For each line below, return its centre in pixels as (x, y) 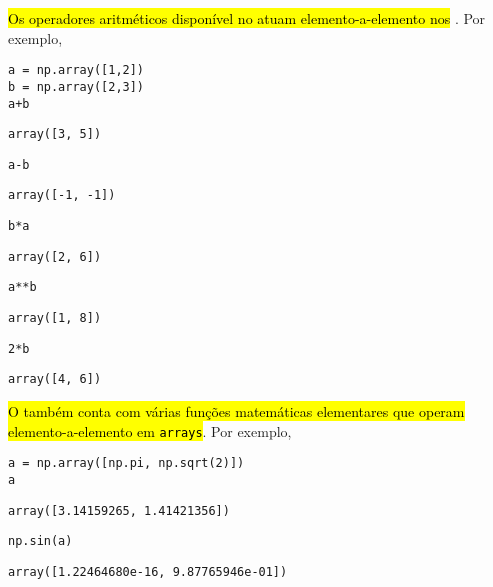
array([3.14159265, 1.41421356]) (119, 510)
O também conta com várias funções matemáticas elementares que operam (236, 411)
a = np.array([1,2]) (76, 70)
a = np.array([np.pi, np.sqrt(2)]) (126, 463)
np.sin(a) (40, 541)
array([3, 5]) (55, 134)
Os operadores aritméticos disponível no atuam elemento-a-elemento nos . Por (247, 18)
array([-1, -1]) (62, 195)
